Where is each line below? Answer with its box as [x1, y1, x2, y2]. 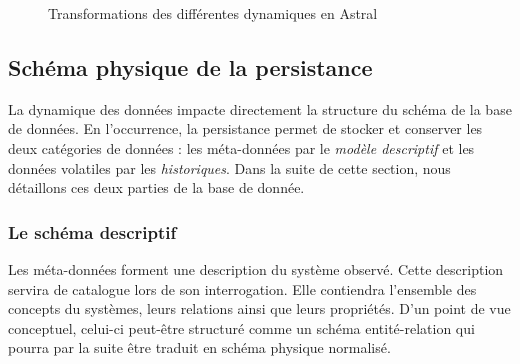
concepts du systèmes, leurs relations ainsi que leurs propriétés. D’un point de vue [8, 298, 511, 319]
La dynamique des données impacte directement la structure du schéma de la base [8, 98, 512, 119]
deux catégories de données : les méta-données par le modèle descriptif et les [8, 137, 475, 158]
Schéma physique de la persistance [8, 51, 373, 82]
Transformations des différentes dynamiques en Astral [48, 3, 378, 23]
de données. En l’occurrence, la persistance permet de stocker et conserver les [8, 118, 483, 139]
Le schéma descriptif [8, 219, 177, 244]
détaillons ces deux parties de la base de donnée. [8, 177, 305, 198]
